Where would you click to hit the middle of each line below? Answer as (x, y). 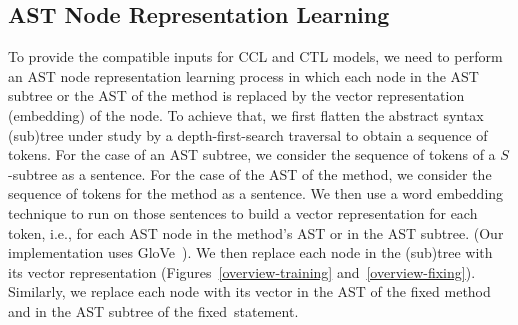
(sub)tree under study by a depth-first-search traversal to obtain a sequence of (248, 134)
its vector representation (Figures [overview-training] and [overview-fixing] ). (242, 271)
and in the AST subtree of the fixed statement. (153, 310)
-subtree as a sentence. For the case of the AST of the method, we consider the (250, 173)
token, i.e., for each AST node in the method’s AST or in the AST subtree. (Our (256, 232)
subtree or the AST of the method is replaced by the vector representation (236, 95)
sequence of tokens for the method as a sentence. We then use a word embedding (256, 193)
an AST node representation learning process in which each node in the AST (243, 75)
